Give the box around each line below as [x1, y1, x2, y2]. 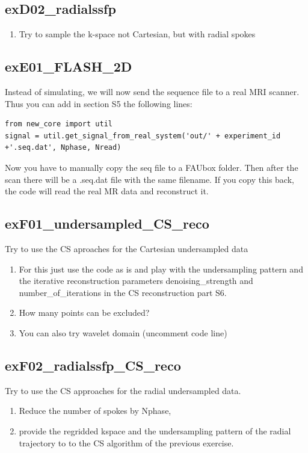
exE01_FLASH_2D [5, 57, 132, 76]
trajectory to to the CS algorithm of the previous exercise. [19, 436, 234, 449]
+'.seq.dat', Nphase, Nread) [5, 143, 122, 152]
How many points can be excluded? [19, 306, 150, 319]
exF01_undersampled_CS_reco [5, 214, 209, 233]
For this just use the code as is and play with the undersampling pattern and [19, 262, 303, 275]
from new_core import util [5, 120, 112, 129]
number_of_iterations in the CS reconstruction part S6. [19, 286, 227, 298]
